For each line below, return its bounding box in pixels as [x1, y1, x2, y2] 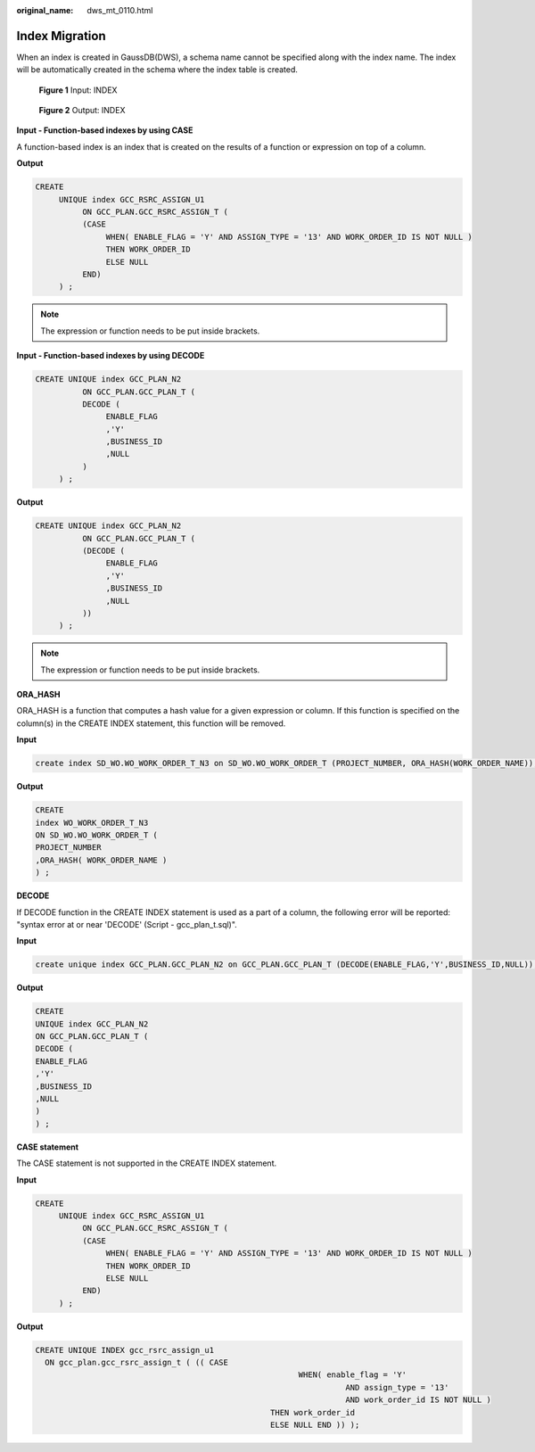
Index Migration [16, 28, 106, 44]
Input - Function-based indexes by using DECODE [16, 351, 205, 361]
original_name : [16, 5, 74, 15]
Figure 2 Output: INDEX [38, 105, 126, 116]
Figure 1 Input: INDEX [38, 85, 118, 95]
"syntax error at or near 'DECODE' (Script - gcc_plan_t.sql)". [16, 919, 238, 929]
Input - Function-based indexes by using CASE [16, 125, 193, 136]
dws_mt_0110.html [86, 5, 153, 15]
